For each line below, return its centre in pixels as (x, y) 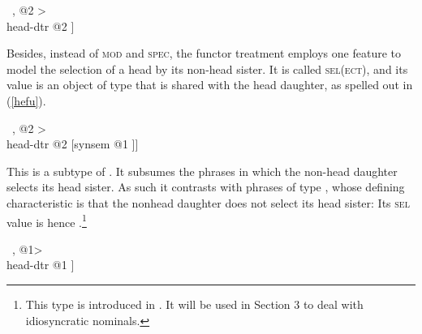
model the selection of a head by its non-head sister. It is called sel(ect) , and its (207, 69)
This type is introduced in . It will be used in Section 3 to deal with (194, 304)
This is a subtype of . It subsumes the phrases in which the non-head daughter (202, 171)
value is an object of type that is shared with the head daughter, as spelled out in (210, 85)
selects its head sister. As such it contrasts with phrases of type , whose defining (206, 187)
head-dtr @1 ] (41, 265)
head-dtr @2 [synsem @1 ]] (73, 144)
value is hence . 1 (47, 221)
